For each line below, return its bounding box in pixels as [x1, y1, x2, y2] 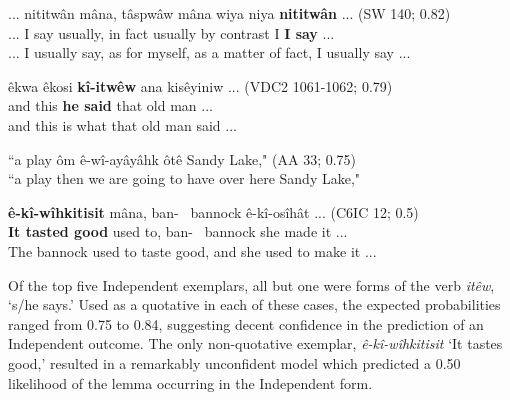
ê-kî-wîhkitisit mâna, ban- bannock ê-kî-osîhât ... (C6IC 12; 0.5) [8, 201, 419, 222]
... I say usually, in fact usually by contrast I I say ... [8, 22, 335, 43]
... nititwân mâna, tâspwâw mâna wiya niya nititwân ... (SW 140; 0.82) [8, 3, 451, 23]
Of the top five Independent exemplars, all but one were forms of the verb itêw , [8, 274, 495, 295]
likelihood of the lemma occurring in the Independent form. [8, 372, 373, 393]
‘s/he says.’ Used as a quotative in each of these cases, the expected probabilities [8, 294, 501, 315]
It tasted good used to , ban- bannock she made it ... [8, 221, 348, 242]
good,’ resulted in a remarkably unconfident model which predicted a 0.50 [8, 352, 461, 373]
